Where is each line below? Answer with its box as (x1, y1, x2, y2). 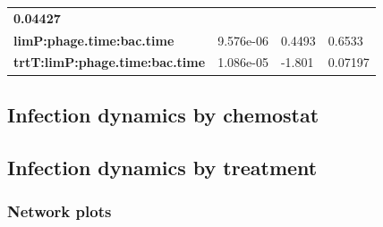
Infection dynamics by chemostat (7, 100, 319, 128)
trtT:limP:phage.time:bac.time (13, 53, 206, 71)
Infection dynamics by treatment (7, 153, 318, 181)
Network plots (7, 200, 112, 223)
